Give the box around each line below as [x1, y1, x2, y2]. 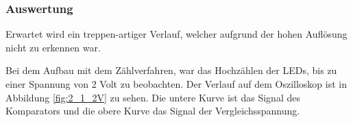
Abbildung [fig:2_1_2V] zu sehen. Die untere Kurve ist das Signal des [5, 90, 300, 104]
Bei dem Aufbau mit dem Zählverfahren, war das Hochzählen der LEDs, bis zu [5, 63, 337, 77]
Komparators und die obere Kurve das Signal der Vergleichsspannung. [5, 103, 300, 118]
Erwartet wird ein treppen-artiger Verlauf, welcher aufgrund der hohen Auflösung [5, 27, 348, 41]
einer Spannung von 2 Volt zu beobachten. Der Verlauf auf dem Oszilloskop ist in [5, 77, 347, 90]
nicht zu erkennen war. [5, 40, 101, 54]
